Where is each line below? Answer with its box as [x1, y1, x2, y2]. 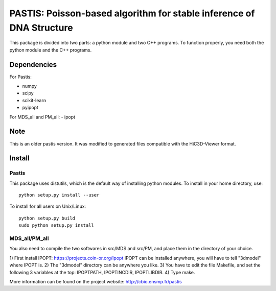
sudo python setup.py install [18, 223, 95, 228]
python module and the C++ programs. [9, 46, 92, 53]
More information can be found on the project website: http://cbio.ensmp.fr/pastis [9, 278, 182, 284]
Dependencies [9, 60, 57, 69]
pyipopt [22, 105, 38, 111]
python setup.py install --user [18, 192, 100, 198]
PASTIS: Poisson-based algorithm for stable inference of [9, 8, 255, 19]
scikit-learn [22, 97, 46, 103]
